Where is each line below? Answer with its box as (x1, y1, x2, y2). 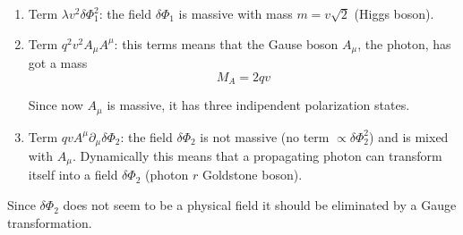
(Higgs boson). (354, 4, 434, 22)
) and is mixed (369, 127, 449, 146)
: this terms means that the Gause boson (114, 34, 339, 53)
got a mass (28, 54, 88, 72)
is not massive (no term (200, 127, 330, 146)
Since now (28, 96, 83, 114)
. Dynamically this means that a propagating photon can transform (72, 147, 442, 164)
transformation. (7, 213, 92, 231)
